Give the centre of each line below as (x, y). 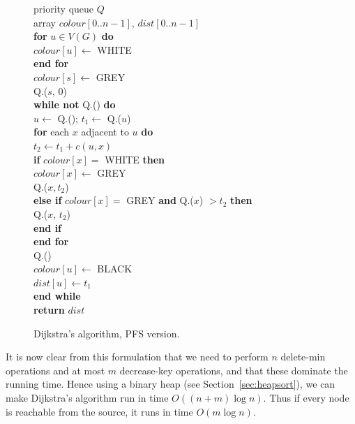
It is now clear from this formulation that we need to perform (137, 357)
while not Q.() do (75, 104)
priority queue (64, 8)
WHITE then (135, 159)
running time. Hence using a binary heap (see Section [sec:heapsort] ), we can (171, 384)
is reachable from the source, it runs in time (99, 411)
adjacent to (105, 132)
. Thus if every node (306, 398)
